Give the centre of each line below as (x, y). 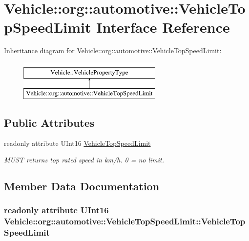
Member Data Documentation (82, 186)
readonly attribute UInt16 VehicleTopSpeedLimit (77, 143)
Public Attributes (49, 123)
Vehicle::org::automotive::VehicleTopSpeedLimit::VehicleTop (125, 221)
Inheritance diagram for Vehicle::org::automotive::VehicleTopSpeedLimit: (113, 50)
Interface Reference (163, 27)
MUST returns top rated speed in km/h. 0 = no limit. (84, 159)
